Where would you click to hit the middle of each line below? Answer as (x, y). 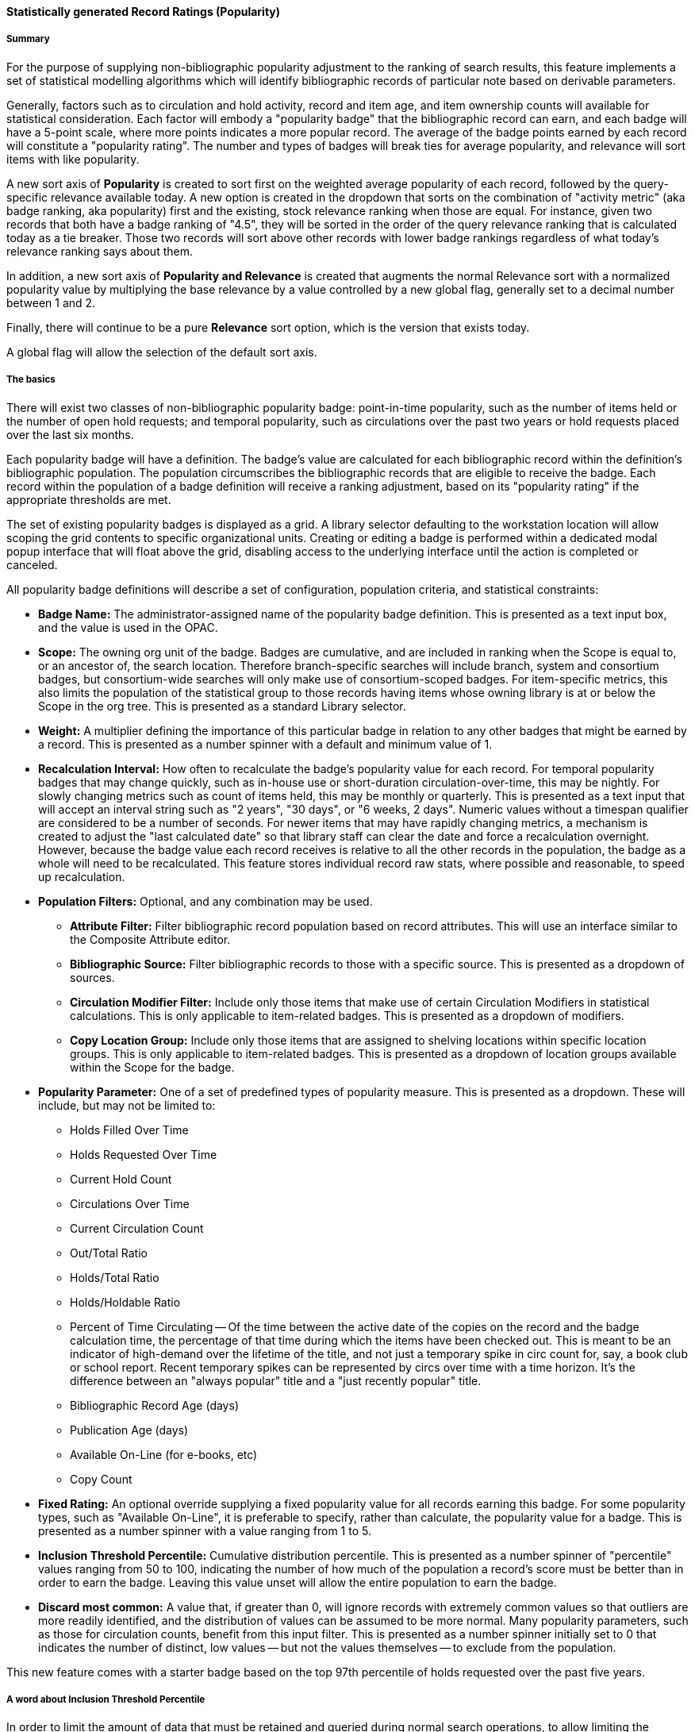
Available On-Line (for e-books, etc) (164, 1454)
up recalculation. (82, 876)
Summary (28, 39)
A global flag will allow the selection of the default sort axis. (162, 352)
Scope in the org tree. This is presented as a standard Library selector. (222, 706)
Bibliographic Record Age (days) (154, 1405)
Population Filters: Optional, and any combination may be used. (205, 901)
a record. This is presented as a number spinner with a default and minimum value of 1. (265, 744)
